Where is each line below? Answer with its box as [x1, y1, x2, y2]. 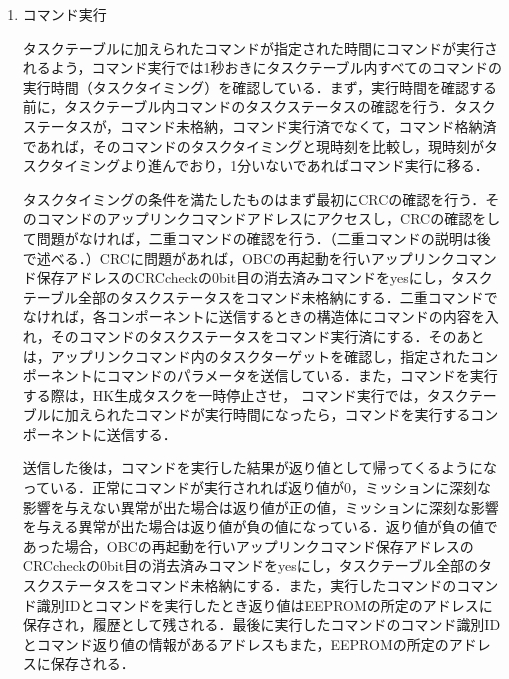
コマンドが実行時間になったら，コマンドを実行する [134, 404, 471, 425]
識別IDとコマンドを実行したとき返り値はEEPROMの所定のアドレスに [36, 594, 493, 615]
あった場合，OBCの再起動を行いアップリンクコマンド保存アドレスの [22, 535, 474, 556]
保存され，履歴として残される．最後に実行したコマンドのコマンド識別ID [22, 614, 501, 635]
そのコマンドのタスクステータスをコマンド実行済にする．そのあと [50, 325, 485, 346]
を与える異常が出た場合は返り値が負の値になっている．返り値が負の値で [22, 516, 498, 537]
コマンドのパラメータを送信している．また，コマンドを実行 [106, 365, 498, 386]
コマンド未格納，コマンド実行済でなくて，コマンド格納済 [119, 115, 497, 136]
